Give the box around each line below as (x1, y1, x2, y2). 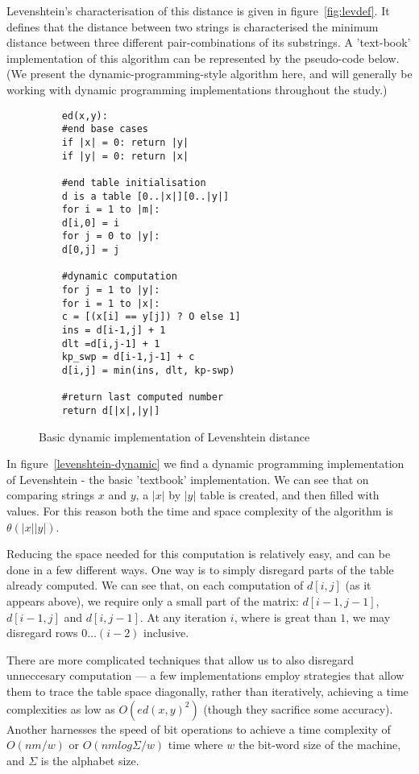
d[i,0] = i (61, 217, 120, 229)
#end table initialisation (61, 176, 206, 188)
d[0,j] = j (61, 244, 120, 256)
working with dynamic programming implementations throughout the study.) (6, 81, 388, 97)
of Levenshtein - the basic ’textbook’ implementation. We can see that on (6, 470, 369, 487)
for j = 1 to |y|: (61, 284, 160, 296)
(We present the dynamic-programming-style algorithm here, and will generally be (6, 65, 413, 82)
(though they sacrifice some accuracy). (203, 700, 393, 717)
